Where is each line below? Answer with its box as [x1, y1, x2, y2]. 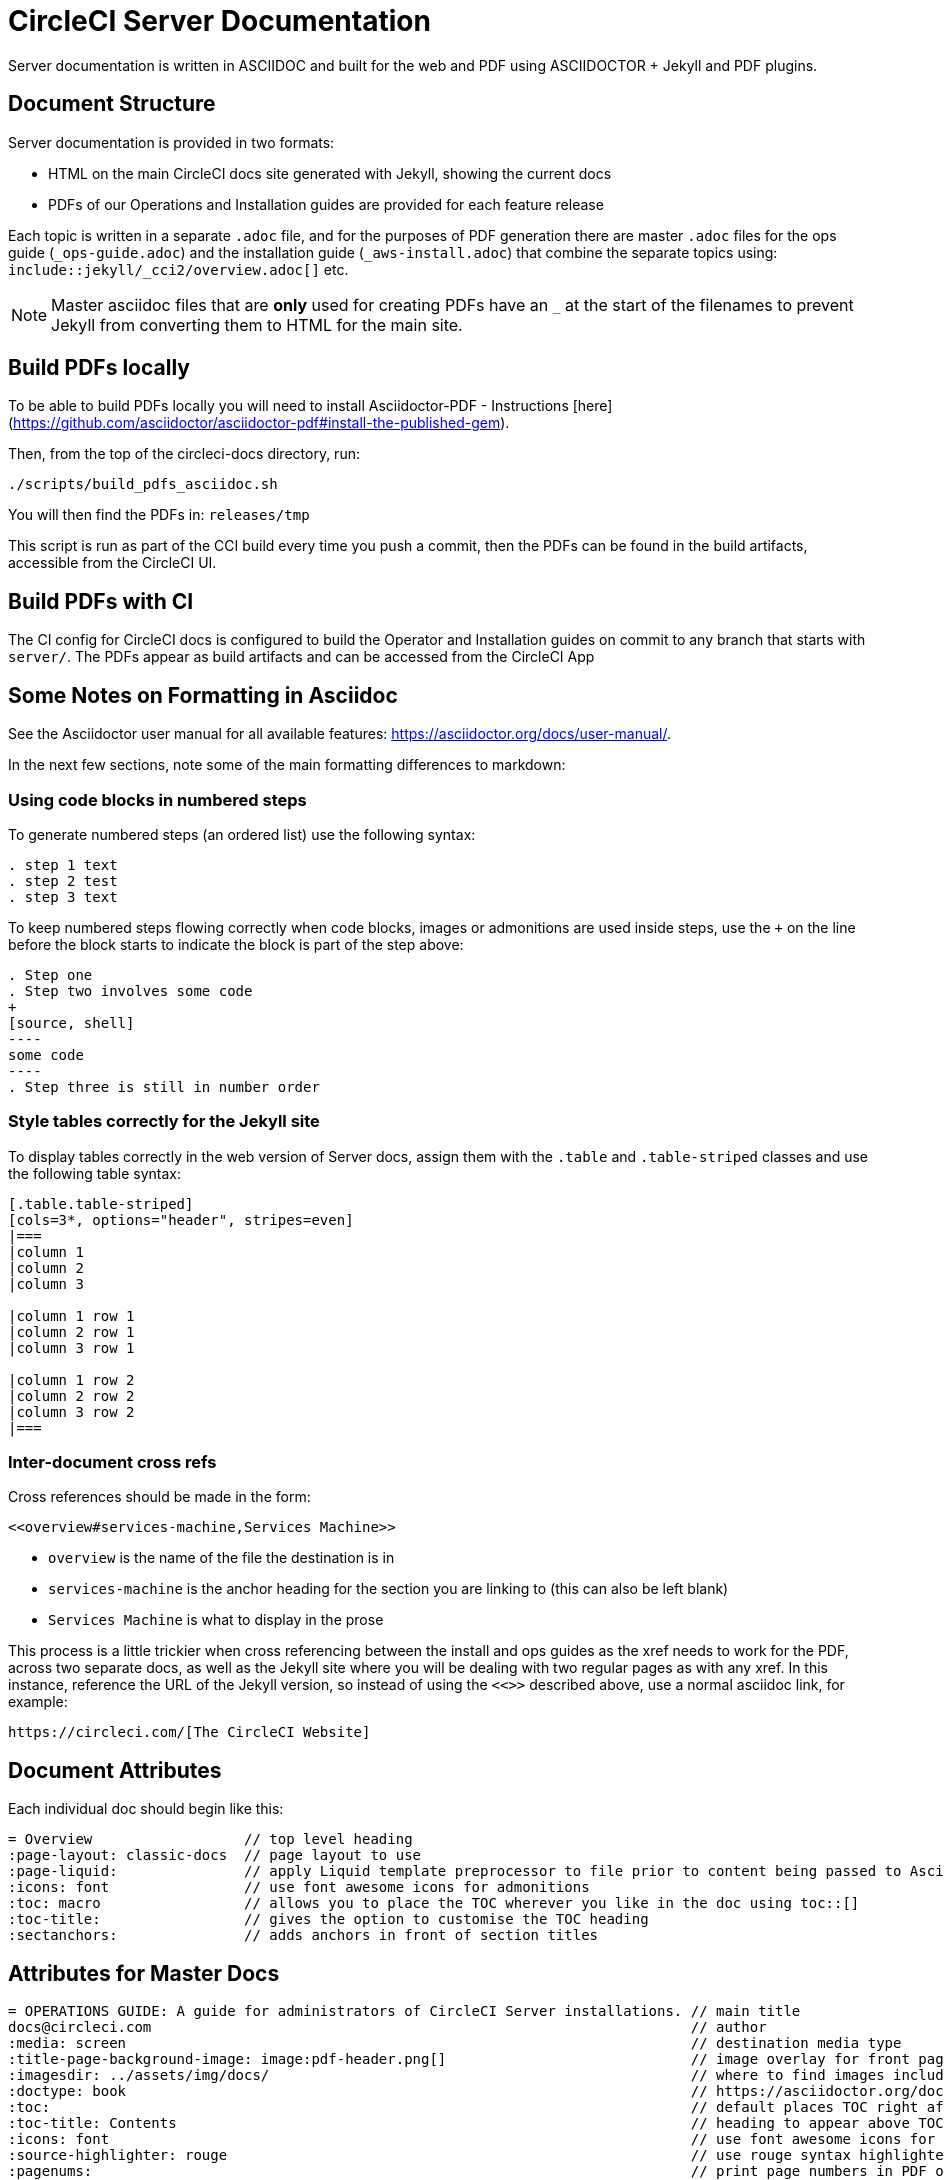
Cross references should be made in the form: [8, 1488, 311, 1506]
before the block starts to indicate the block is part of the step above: [8, 935, 464, 953]
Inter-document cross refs [8, 1452, 217, 1472]
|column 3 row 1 [8, 1339, 135, 1356]
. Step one [8, 966, 93, 983]
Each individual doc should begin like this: [8, 1800, 284, 1818]
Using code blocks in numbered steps [8, 789, 307, 810]
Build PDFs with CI [8, 588, 194, 614]
